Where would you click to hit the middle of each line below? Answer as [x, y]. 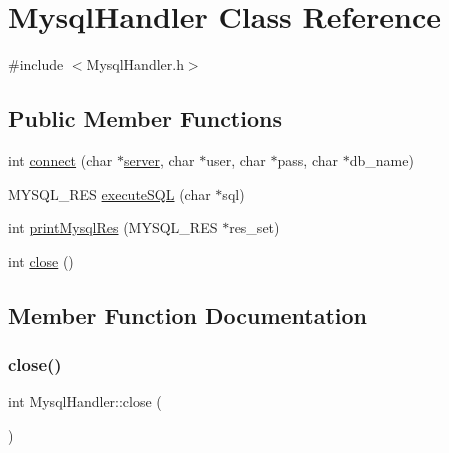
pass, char [307, 159]
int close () [41, 260]
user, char [236, 159]
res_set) [254, 227]
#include [36, 64]
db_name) [381, 159]
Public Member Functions [145, 118]
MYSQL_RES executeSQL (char [109, 193]
